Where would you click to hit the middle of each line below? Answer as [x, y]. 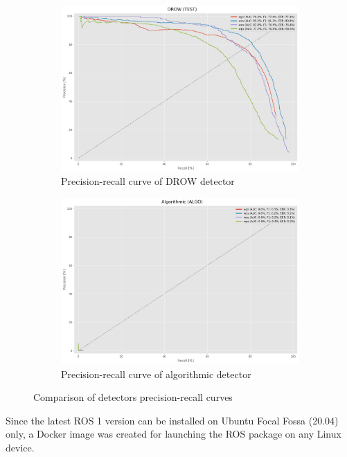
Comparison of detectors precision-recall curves [133, 397]
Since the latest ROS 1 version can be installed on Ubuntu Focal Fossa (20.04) [172, 420]
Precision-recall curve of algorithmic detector [156, 374]
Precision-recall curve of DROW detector [148, 181]
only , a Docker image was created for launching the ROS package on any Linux [173, 434]
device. [20, 447]
